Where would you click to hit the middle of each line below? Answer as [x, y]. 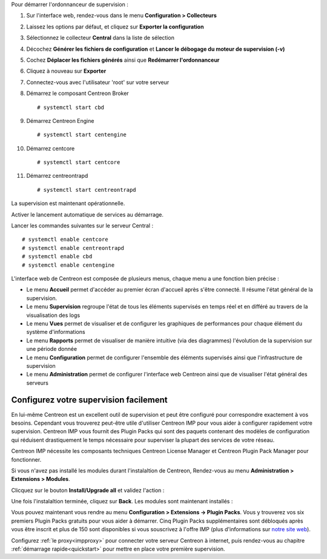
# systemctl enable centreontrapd [73, 248]
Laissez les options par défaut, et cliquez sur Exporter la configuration [115, 27]
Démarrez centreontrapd [57, 176]
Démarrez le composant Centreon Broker [78, 93]
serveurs [37, 383]
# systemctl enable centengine [68, 265]
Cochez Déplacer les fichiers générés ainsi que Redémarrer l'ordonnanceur [123, 60]
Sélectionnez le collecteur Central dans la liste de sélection [101, 38]
